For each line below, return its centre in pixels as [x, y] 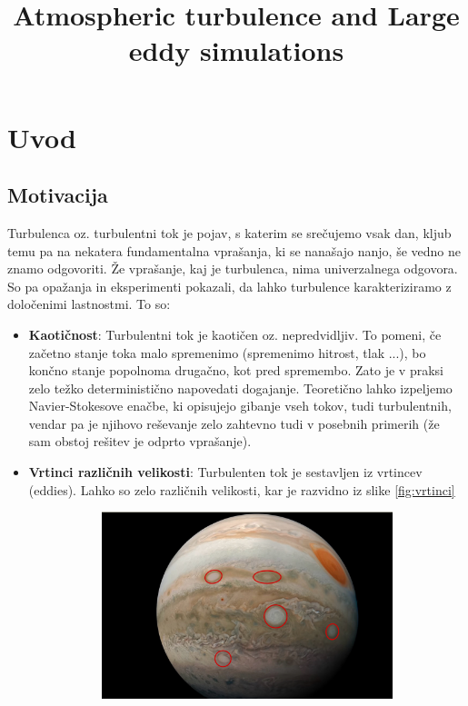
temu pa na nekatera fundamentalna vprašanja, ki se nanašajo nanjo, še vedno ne [234, 250]
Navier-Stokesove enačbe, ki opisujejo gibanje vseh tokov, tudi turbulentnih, [240, 406]
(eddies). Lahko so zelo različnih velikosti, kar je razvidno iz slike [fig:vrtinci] [242, 489]
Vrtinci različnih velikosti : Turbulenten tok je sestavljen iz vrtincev [225, 472]
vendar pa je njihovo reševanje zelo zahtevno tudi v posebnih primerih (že [234, 423]
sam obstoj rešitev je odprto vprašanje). [140, 441]
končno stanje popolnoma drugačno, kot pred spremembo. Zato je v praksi [236, 370]
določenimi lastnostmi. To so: [89, 304]
